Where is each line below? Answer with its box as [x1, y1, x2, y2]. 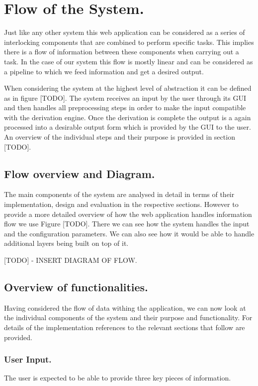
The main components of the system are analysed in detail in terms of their [4, 189, 235, 199]
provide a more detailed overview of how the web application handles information [4, 208, 252, 219]
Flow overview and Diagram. [4, 166, 155, 181]
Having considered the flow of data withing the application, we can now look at [4, 302, 246, 313]
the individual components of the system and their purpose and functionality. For [4, 312, 253, 323]
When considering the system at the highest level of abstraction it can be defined [4, 83, 252, 93]
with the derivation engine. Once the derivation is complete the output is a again [4, 112, 251, 122]
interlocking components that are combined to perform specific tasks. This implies [4, 36, 254, 47]
